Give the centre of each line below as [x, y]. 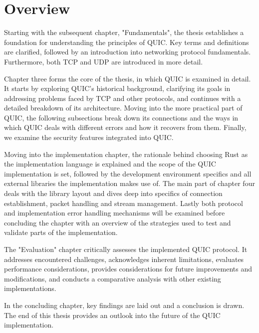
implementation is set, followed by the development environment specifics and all [128, 173]
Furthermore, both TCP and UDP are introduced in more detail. [104, 61]
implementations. [30, 288]
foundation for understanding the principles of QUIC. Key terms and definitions [127, 42]
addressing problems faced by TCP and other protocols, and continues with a [123, 98]
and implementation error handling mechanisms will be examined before [115, 213]
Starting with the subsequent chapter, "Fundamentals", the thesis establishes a [124, 32]
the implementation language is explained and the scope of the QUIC [110, 164]
